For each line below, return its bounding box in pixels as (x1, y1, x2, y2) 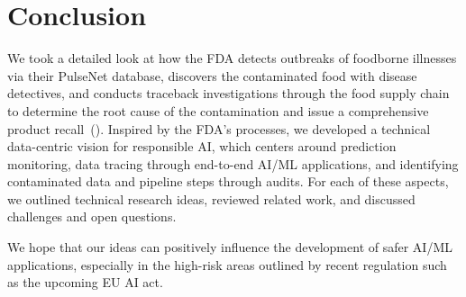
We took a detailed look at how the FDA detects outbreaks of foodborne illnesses (7, 49, 457, 67)
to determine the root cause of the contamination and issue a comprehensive (7, 101, 429, 120)
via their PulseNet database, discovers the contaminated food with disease (7, 66, 417, 85)
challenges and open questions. (7, 207, 177, 226)
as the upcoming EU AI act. (7, 273, 163, 292)
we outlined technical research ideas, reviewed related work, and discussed (7, 189, 416, 208)
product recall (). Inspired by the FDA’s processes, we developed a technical (7, 119, 431, 138)
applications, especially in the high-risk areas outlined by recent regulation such (7, 255, 447, 274)
